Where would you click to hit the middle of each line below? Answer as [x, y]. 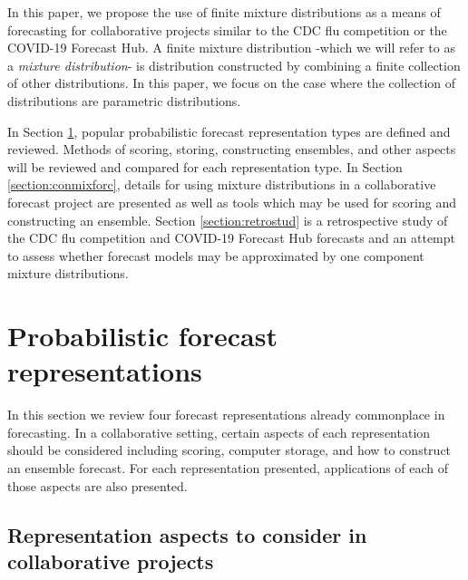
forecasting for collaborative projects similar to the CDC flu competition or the [227, 29]
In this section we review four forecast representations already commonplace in [226, 415]
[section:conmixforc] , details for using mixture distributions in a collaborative [222, 184]
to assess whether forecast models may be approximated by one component [216, 255]
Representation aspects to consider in [187, 534]
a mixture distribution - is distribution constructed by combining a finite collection [234, 65]
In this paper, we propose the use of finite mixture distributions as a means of [224, 12]
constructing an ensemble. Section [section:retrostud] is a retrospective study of [228, 220]
